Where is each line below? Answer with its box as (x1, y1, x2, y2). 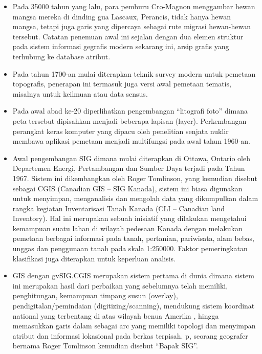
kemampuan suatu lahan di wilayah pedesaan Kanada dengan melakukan (12, 223, 243, 233)
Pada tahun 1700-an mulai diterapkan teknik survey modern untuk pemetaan (12, 68, 256, 79)
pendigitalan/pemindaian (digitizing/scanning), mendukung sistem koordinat (12, 300, 255, 311)
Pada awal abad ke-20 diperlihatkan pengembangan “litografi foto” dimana (12, 105, 248, 116)
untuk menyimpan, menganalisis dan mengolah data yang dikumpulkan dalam (12, 193, 258, 204)
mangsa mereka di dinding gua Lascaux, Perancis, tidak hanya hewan (12, 11, 231, 21)
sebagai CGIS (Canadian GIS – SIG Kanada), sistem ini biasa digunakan (12, 183, 243, 193)
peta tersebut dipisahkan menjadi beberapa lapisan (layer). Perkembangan (12, 115, 247, 126)
